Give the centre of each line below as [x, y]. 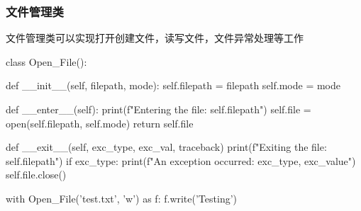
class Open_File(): [46, 61]
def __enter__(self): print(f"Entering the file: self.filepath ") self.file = [159, 109]
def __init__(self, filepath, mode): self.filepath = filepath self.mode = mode [173, 85]
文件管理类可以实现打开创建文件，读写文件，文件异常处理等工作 [155, 38]
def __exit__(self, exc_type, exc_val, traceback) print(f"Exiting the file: [166, 147]
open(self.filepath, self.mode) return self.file [100, 123]
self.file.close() [36, 175]
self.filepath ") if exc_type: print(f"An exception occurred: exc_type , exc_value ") [181, 160]
